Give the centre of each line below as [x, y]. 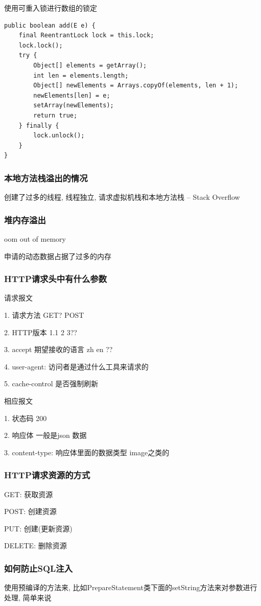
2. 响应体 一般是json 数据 [45, 435]
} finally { [39, 125]
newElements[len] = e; [72, 95]
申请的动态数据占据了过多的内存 [58, 256]
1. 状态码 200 [26, 418]
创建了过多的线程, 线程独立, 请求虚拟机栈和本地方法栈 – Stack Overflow [122, 197]
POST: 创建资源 [30, 511]
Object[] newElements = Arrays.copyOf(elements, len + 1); [136, 86]
